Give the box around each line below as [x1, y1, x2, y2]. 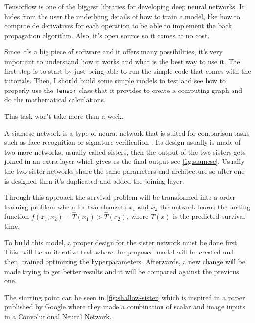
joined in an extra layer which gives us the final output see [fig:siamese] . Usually [4, 156, 245, 166]
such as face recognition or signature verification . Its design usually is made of [4, 137, 241, 147]
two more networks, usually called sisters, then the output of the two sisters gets [4, 146, 246, 157]
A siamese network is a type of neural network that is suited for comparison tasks [4, 127, 250, 138]
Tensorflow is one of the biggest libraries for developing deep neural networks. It [4, 1, 245, 11]
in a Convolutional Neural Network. [4, 311, 112, 321]
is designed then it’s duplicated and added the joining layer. [4, 175, 184, 185]
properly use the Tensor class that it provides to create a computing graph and [4, 85, 243, 95]
